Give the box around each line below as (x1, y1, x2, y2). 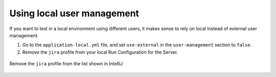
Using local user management (9, 8, 140, 19)
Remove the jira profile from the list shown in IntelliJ (9, 61, 123, 67)
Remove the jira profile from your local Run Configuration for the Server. (22, 49, 178, 55)
